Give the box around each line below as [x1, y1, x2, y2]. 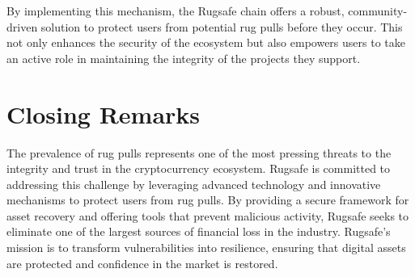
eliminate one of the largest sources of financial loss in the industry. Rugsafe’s [6, 223, 391, 240]
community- [348, 2, 408, 19]
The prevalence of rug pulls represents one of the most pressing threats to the [6, 144, 392, 161]
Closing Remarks [6, 97, 201, 130]
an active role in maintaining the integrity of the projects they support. [6, 49, 361, 66]
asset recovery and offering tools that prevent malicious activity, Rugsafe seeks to [6, 207, 409, 224]
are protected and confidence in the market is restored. [6, 254, 278, 271]
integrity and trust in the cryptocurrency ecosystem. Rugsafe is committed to [6, 160, 391, 177]
